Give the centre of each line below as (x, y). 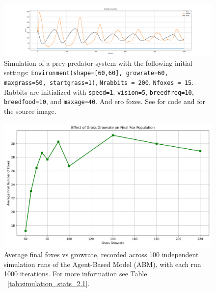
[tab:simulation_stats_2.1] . (49, 283)
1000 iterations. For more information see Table (76, 274)
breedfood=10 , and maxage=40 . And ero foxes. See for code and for (105, 101)
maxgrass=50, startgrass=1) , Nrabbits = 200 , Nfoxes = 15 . (99, 82)
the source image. (30, 111)
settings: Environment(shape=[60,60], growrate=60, (86, 72)
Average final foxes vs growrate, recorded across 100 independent (101, 254)
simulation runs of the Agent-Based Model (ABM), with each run (103, 264)
